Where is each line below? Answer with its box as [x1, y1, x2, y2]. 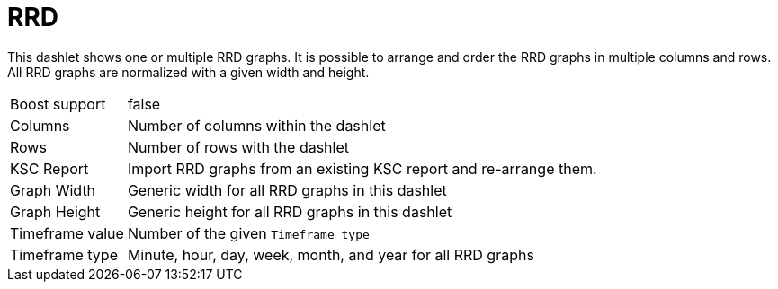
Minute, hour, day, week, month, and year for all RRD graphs [127, 245, 534, 264]
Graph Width [10, 180, 96, 199]
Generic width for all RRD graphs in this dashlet [127, 180, 447, 199]
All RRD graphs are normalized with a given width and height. [7, 64, 370, 80]
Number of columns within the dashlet [127, 116, 386, 135]
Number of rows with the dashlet [127, 137, 349, 156]
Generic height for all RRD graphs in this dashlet [127, 202, 452, 221]
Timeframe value [10, 223, 124, 242]
